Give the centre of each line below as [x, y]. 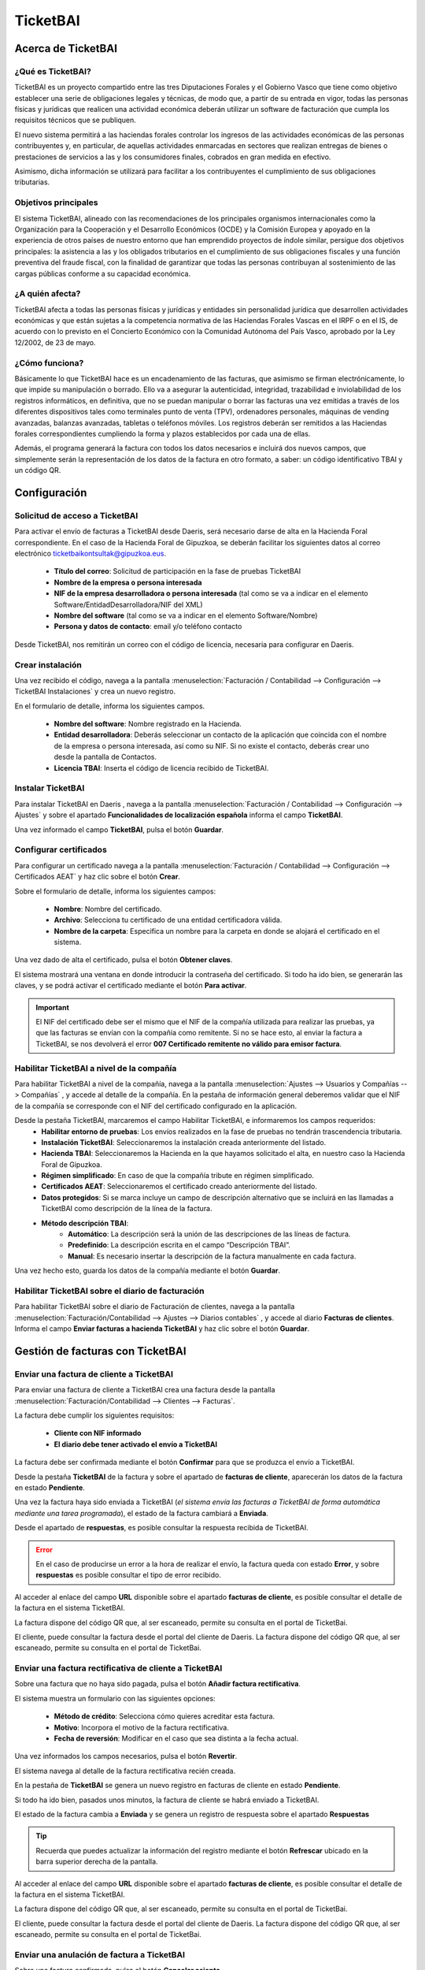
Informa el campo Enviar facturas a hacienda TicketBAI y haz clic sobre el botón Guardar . [162, 1329]
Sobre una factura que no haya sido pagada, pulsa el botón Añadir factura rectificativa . [157, 1684]
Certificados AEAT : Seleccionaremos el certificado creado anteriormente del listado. [179, 1187]
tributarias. [32, 182]
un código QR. [38, 470]
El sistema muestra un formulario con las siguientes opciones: [115, 1698]
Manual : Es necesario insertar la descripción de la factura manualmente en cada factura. [212, 1256]
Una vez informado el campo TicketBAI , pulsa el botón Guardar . [119, 829]
